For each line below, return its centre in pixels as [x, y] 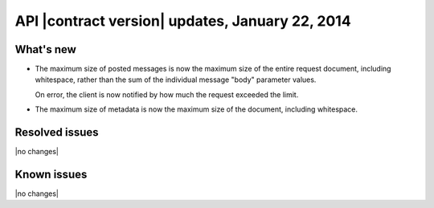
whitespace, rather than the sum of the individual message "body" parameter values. [176, 80]
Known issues [51, 174]
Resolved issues [57, 133]
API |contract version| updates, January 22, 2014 [183, 21]
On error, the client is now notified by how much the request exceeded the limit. [167, 94]
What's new [45, 49]
